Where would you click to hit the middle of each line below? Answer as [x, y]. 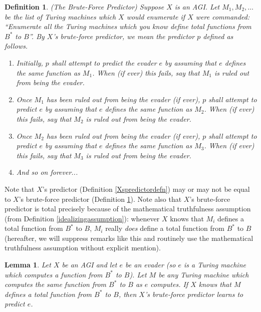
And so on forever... [47, 172]
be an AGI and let [89, 265]
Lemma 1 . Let [28, 265]
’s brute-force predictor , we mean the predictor [124, 36]
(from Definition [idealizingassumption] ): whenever [82, 218]
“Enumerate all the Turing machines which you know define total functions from [128, 26]
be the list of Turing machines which [60, 16]
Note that [20, 189]
